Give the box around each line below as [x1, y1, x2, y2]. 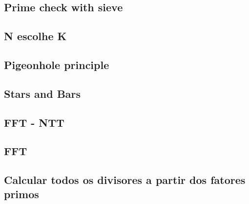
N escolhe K [4, 28, 67, 44]
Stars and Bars [4, 86, 81, 101]
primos [4, 186, 39, 202]
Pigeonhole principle [4, 57, 109, 72]
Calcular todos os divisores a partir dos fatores [4, 172, 246, 187]
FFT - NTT [4, 114, 64, 130]
